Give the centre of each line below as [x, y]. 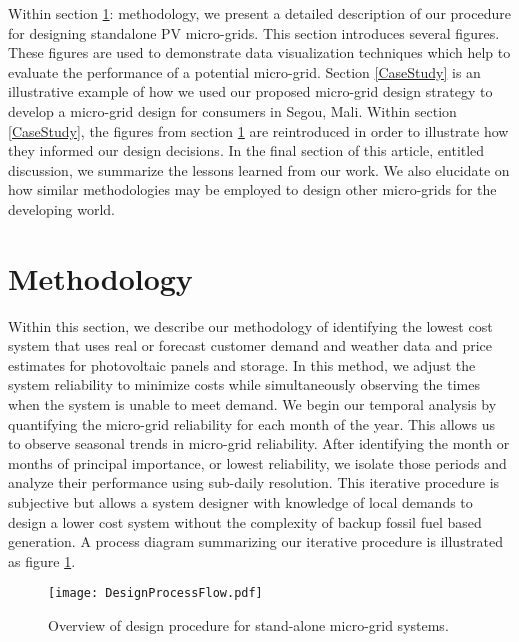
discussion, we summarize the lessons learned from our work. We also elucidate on [259, 169]
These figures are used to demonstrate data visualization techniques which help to [259, 52]
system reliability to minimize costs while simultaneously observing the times [244, 384]
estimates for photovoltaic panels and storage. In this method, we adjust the [242, 364]
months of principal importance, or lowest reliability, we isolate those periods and [257, 462]
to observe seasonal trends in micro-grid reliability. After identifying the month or [259, 443]
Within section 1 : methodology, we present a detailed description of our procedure [259, 13]
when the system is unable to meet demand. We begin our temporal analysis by [252, 404]
